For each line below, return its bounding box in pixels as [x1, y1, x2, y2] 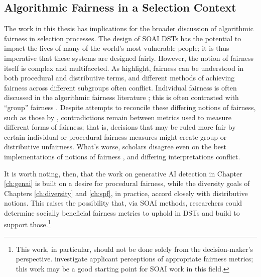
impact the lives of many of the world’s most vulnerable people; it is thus [4, 43, 229, 53]
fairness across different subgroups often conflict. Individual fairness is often [4, 82, 237, 93]
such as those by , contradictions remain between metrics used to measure [4, 112, 231, 122]
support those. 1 [4, 218, 51, 230]
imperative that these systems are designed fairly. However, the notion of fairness [4, 52, 253, 63]
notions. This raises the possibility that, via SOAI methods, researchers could [4, 198, 242, 208]
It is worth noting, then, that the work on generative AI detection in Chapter [4, 168, 242, 178]
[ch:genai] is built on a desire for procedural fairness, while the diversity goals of [4, 178, 250, 189]
